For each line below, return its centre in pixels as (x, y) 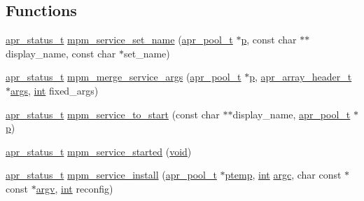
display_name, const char (61, 53)
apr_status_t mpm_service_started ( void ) (99, 151)
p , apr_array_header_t (301, 77)
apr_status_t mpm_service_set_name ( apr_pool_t (119, 40)
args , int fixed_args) (55, 90)
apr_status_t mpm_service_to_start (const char (113, 114)
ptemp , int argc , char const (283, 175)
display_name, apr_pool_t (292, 114)
